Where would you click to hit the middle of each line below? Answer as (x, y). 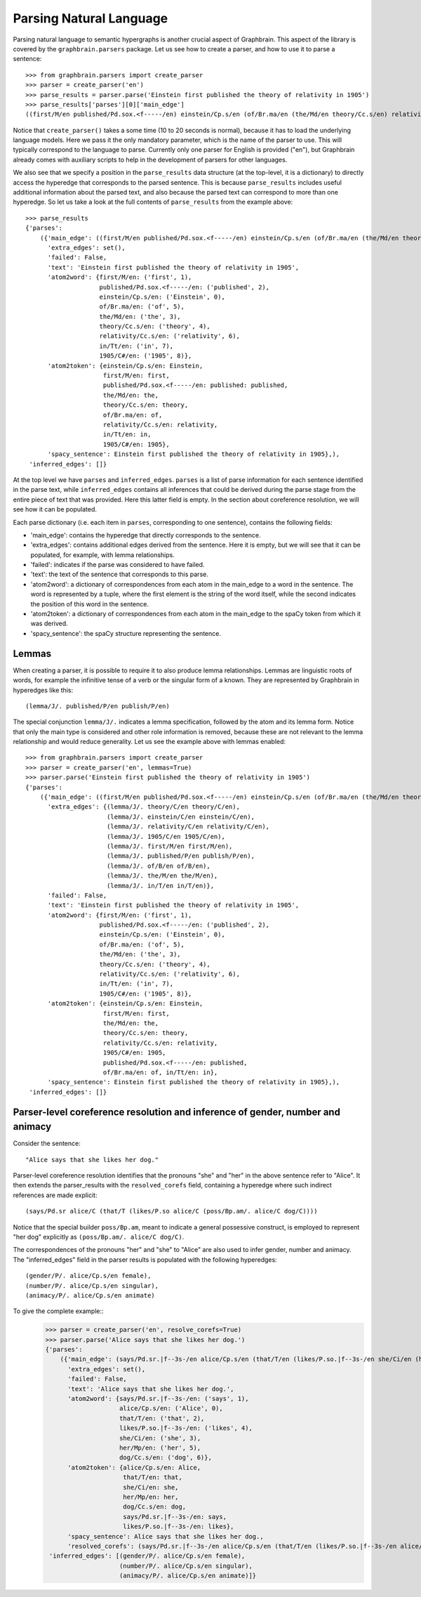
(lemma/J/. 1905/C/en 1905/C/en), (166, 836)
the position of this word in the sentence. (89, 604)
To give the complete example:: (59, 1311)
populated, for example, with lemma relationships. (102, 554)
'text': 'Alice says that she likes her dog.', (151, 1389)
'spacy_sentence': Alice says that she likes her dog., (166, 1536)
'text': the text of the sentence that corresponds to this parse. (119, 574)
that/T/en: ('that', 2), (162, 1418)
